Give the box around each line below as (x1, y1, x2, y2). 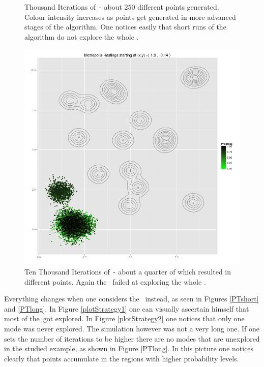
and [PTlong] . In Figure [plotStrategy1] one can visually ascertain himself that (4, 303, 249, 314)
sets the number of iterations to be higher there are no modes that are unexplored (4, 333, 260, 344)
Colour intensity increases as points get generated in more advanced (24, 11, 236, 22)
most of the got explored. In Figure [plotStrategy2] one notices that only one (4, 313, 245, 324)
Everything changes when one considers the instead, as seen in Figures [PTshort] (4, 293, 259, 304)
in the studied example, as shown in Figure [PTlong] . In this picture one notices (4, 343, 254, 354)
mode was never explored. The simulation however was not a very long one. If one (4, 323, 259, 333)
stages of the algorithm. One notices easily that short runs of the (24, 21, 226, 32)
